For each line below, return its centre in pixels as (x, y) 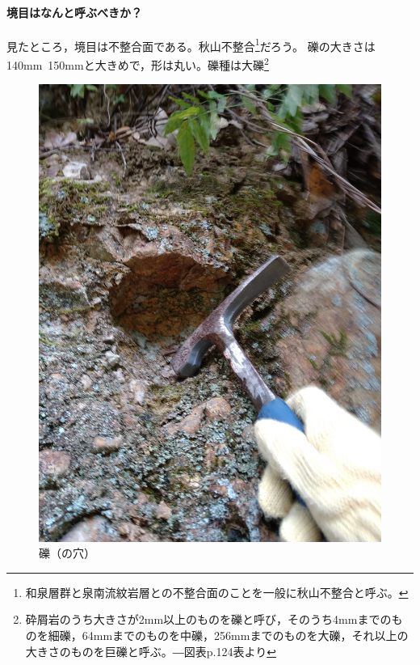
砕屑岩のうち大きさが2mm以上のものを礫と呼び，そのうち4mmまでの (208, 619)
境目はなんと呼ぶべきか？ (74, 12)
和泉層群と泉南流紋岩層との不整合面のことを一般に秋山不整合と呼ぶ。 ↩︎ (217, 592)
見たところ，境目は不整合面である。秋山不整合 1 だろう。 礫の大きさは (191, 44)
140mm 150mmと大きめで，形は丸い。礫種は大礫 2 (138, 64)
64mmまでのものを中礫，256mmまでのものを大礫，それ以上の (245, 635)
